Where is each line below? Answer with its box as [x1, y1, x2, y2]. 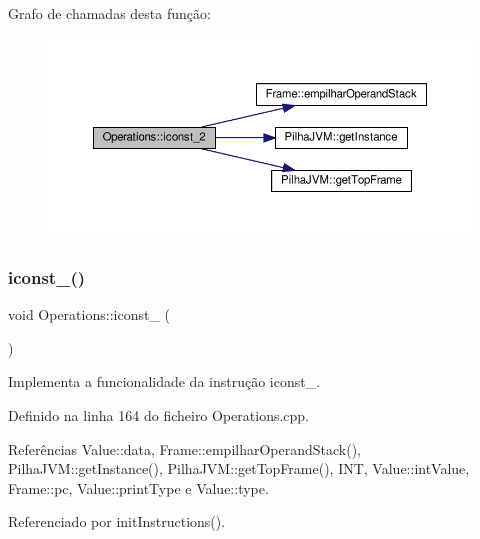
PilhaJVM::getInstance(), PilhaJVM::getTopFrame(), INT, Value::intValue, [8, 458, 470, 479]
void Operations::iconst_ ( [8, 304, 170, 325]
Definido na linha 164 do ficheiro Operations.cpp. [8, 404, 310, 425]
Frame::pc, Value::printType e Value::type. [8, 477, 269, 498]
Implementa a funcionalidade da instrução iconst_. [8, 371, 321, 392]
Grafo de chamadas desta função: [8, 3, 211, 23]
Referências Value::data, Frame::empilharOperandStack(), [8, 438, 362, 459]
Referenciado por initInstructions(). [8, 511, 226, 532]
